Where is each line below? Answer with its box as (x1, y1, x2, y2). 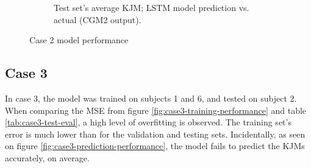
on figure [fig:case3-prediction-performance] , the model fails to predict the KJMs (5, 139, 305, 152)
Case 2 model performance (29, 33, 129, 46)
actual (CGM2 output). (54, 13, 141, 26)
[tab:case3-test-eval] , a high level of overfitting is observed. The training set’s (5, 116, 291, 128)
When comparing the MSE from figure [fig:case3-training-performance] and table (5, 103, 307, 116)
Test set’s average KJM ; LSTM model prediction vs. (54, 1, 249, 13)
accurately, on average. (5, 151, 90, 164)
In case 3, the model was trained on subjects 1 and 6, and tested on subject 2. (5, 91, 297, 104)
